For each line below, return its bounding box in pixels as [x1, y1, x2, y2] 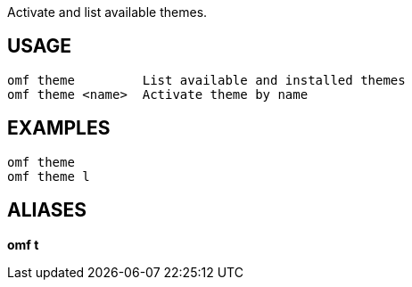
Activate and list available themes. [7, 4, 208, 20]
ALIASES [7, 199, 87, 222]
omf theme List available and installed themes [7, 72, 406, 87]
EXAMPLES [7, 117, 111, 140]
